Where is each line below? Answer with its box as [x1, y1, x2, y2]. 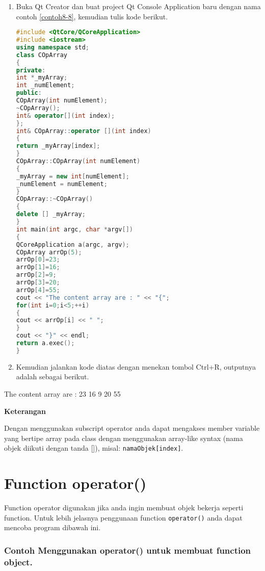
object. [4, 555, 33, 568]
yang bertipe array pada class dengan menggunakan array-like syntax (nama [4, 432, 243, 443]
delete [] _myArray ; [16, 211, 86, 218]
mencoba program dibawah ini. [4, 522, 101, 533]
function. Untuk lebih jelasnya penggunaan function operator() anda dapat [4, 512, 243, 523]
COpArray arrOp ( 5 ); [16, 248, 82, 256]
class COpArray [16, 51, 68, 59]
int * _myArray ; [16, 74, 68, 82]
